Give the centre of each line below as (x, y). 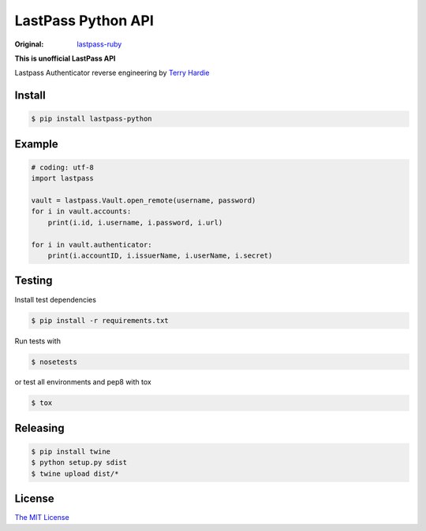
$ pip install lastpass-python (92, 119)
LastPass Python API (84, 20)
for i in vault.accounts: (81, 212)
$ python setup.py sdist (79, 462)
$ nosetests (54, 362)
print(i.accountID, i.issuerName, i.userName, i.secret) (160, 256)
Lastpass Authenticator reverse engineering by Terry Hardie (112, 73)
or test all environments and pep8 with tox (83, 382)
